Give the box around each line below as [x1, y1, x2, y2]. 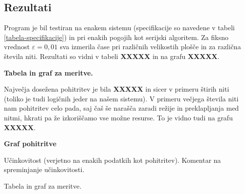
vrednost [4, 41, 30, 52]
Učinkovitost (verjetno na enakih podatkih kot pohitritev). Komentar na [4, 155, 221, 165]
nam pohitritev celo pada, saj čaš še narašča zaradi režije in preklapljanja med [4, 103, 239, 113]
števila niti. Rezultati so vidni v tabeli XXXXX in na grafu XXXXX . [4, 51, 220, 61]
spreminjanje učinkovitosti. [4, 164, 85, 175]
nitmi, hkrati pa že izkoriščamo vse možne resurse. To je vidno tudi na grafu [4, 112, 233, 122]
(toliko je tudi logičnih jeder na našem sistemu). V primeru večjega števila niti [4, 93, 239, 103]
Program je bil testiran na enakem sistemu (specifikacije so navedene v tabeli [4, 22, 235, 33]
